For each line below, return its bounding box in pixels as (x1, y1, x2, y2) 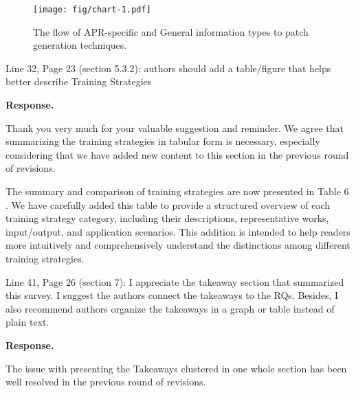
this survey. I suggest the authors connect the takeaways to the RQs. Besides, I (5, 288, 339, 302)
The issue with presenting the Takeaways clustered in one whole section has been (5, 361, 347, 375)
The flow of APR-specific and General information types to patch (33, 24, 309, 38)
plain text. (5, 315, 49, 329)
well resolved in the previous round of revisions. (5, 374, 206, 389)
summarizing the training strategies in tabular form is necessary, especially (5, 134, 320, 148)
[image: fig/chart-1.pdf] (33, 5, 151, 14)
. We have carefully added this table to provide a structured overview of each (5, 197, 331, 212)
